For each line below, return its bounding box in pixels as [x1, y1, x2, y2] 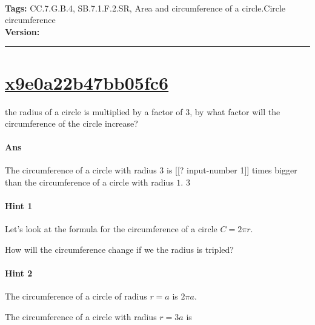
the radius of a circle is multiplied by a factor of [5, 105, 183, 118]
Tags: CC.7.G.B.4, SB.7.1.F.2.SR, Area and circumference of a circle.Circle [5, 1, 286, 14]
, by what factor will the [190, 105, 280, 118]
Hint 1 [5, 199, 33, 212]
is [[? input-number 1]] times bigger [166, 164, 297, 176]
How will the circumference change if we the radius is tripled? [5, 243, 234, 256]
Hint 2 [5, 267, 33, 280]
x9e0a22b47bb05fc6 [5, 70, 169, 95]
